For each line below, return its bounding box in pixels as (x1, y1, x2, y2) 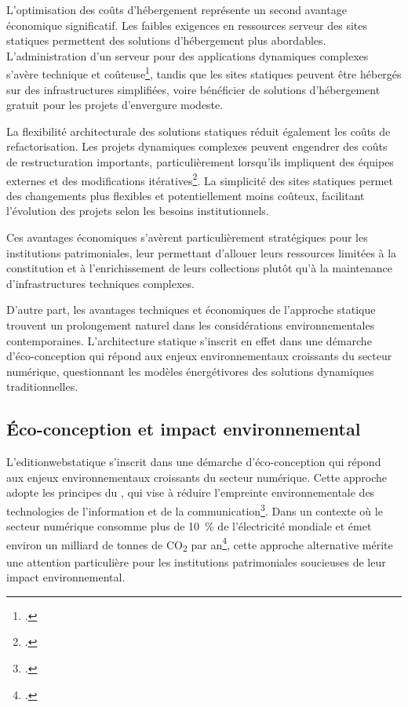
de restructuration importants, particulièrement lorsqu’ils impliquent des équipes (6, 154, 394, 169)
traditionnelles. (6, 378, 78, 395)
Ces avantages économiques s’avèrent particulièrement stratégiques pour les (6, 229, 368, 246)
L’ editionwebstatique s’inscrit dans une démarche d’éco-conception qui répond (6, 454, 381, 470)
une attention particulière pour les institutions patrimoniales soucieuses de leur (6, 553, 386, 570)
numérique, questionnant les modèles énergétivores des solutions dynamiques (6, 363, 374, 379)
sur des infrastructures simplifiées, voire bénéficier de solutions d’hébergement (6, 81, 381, 97)
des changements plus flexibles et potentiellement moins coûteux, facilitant (6, 187, 365, 203)
